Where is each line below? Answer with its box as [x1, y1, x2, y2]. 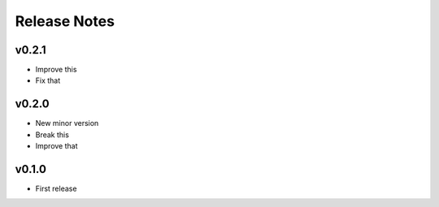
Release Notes [15, 12, 115, 30]
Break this [35, 130, 69, 140]
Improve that [35, 141, 78, 151]
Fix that [35, 75, 61, 85]
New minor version [35, 119, 99, 128]
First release [35, 183, 77, 194]
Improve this [35, 65, 77, 75]
